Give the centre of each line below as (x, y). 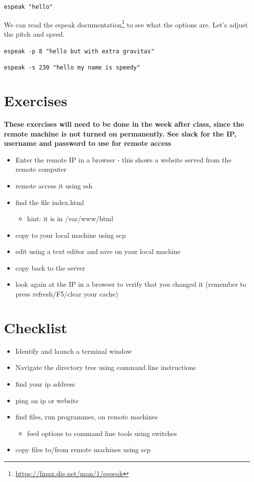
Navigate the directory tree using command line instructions (106, 367)
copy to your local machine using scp (71, 235)
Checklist (36, 327)
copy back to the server (50, 267)
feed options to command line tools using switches (102, 433)
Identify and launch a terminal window (74, 351)
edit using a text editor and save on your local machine (98, 251)
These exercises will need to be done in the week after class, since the (124, 124)
